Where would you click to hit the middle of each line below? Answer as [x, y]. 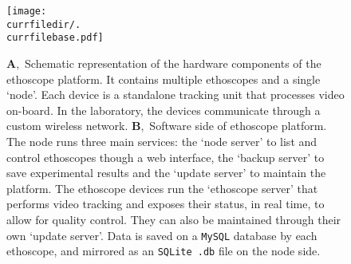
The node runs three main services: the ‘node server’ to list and [162, 141]
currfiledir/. [44, 24]
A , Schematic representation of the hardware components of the [164, 63]
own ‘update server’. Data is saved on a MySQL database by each [162, 235]
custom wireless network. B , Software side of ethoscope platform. [167, 126]
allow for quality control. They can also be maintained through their [174, 219]
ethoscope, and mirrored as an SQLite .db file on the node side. [164, 251]
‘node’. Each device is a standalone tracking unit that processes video [175, 95]
